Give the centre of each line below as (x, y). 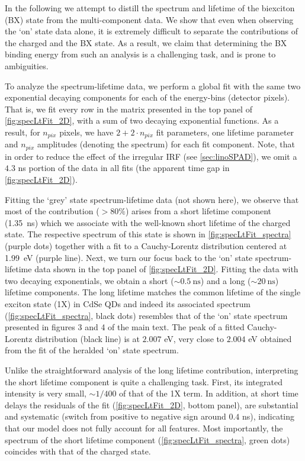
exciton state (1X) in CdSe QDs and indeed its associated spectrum (128, 303)
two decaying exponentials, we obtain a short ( (89, 280)
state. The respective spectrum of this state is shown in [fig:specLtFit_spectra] (148, 234)
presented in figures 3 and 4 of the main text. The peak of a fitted (125, 327)
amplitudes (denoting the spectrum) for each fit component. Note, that (166, 144)
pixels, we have (86, 132)
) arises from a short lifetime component (198, 211)
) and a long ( (226, 280)
